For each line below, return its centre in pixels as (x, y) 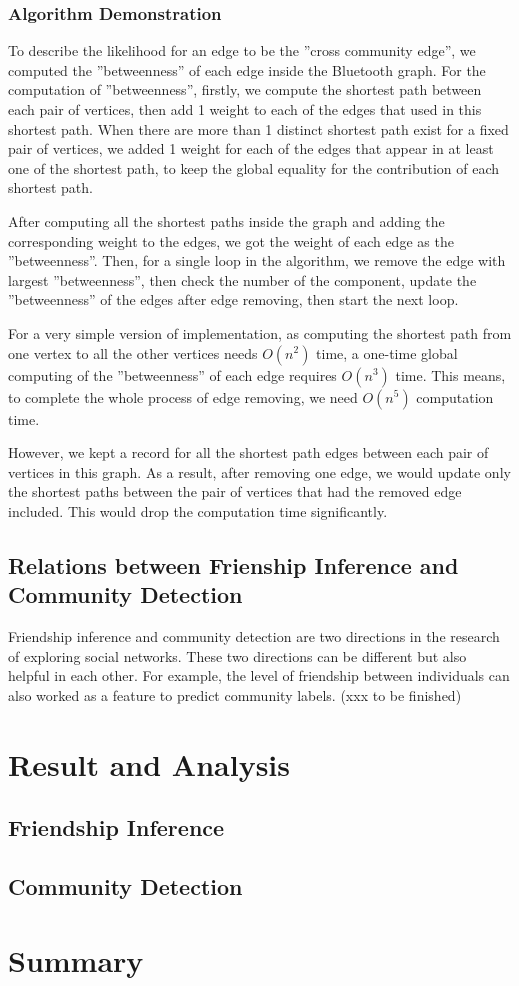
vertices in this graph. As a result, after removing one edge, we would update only (259, 471)
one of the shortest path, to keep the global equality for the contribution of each (254, 167)
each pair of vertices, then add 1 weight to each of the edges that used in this (245, 109)
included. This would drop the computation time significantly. (198, 510)
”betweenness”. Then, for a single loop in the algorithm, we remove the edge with (257, 260)
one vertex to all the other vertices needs (133, 352)
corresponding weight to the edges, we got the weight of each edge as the (231, 240)
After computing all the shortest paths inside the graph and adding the (226, 220)
